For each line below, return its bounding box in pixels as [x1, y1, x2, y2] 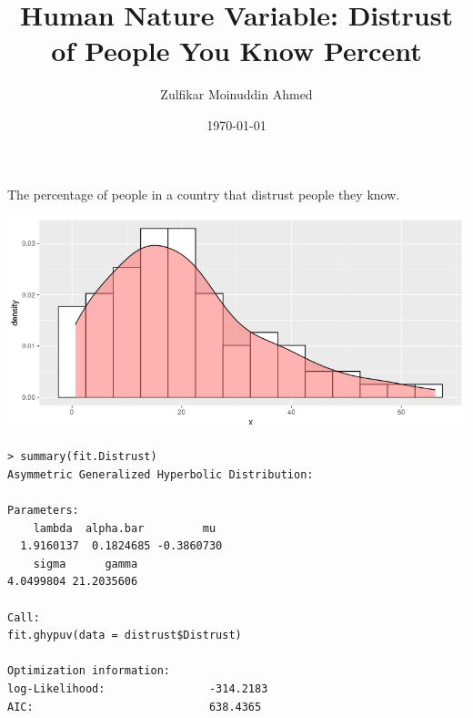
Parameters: [7, 504, 79, 518]
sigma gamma [33, 557, 138, 570]
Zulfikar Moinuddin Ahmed [160, 85, 313, 104]
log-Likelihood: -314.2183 [7, 682, 268, 695]
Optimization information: [7, 664, 170, 678]
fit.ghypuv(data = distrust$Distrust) [7, 629, 242, 642]
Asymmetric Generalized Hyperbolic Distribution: [7, 467, 314, 481]
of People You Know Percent [51, 32, 422, 69]
